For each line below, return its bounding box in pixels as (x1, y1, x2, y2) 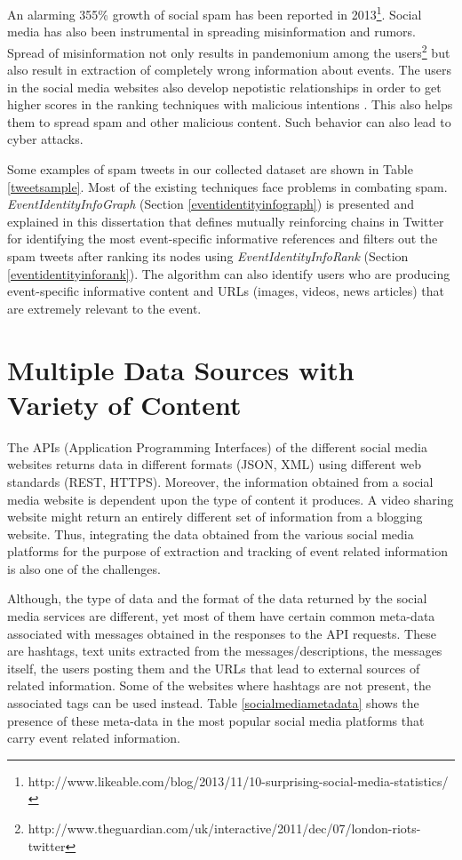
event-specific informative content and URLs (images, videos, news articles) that (7, 282, 445, 300)
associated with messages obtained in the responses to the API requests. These (7, 624, 436, 642)
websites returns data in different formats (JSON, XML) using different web (7, 455, 422, 474)
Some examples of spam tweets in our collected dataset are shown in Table (7, 160, 413, 179)
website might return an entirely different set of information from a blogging (7, 507, 423, 526)
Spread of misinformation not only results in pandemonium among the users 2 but (7, 40, 450, 61)
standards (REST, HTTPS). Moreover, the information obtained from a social (7, 472, 434, 490)
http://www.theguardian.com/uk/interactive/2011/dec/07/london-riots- (28, 819, 421, 837)
